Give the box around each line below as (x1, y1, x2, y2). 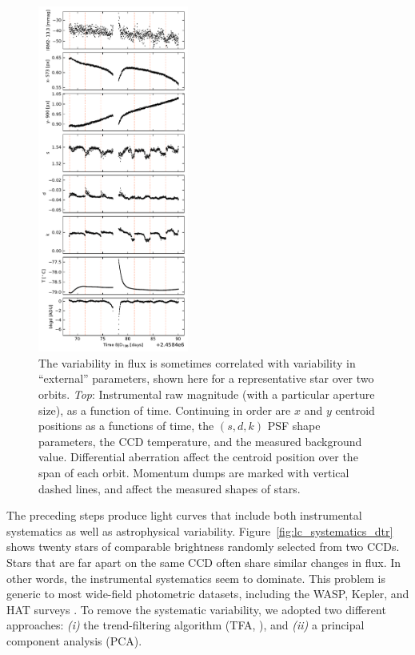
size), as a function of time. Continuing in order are (38, 401, 291, 418)
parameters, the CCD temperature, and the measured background (38, 432, 362, 449)
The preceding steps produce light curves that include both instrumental (6, 507, 362, 524)
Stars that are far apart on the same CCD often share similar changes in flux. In (6, 553, 401, 570)
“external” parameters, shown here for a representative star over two (38, 370, 374, 387)
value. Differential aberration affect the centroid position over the (38, 448, 358, 465)
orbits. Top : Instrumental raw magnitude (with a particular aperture (38, 385, 375, 402)
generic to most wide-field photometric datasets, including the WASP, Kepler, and (6, 585, 409, 602)
